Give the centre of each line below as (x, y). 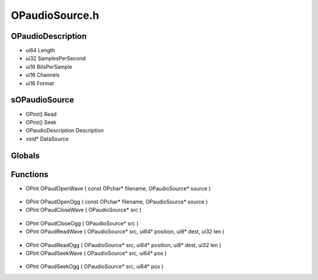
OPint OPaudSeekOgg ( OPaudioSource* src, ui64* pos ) (95, 266)
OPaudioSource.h (55, 15)
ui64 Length (40, 51)
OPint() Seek (41, 122)
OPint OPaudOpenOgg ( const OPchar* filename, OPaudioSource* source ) (117, 202)
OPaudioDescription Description (65, 131)
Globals (25, 156)
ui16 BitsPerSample (49, 66)
